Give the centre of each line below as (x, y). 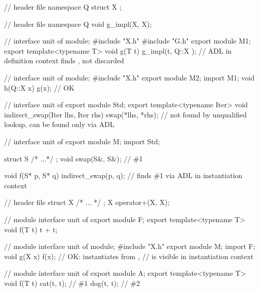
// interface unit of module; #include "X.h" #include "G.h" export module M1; (127, 41)
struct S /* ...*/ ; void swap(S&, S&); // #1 (73, 158)
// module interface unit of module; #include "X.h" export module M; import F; (130, 246)
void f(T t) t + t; (31, 229)
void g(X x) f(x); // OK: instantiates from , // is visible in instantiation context (129, 256)
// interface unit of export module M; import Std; (82, 141)
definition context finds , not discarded (64, 60)
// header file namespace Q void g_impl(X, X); (78, 24)
